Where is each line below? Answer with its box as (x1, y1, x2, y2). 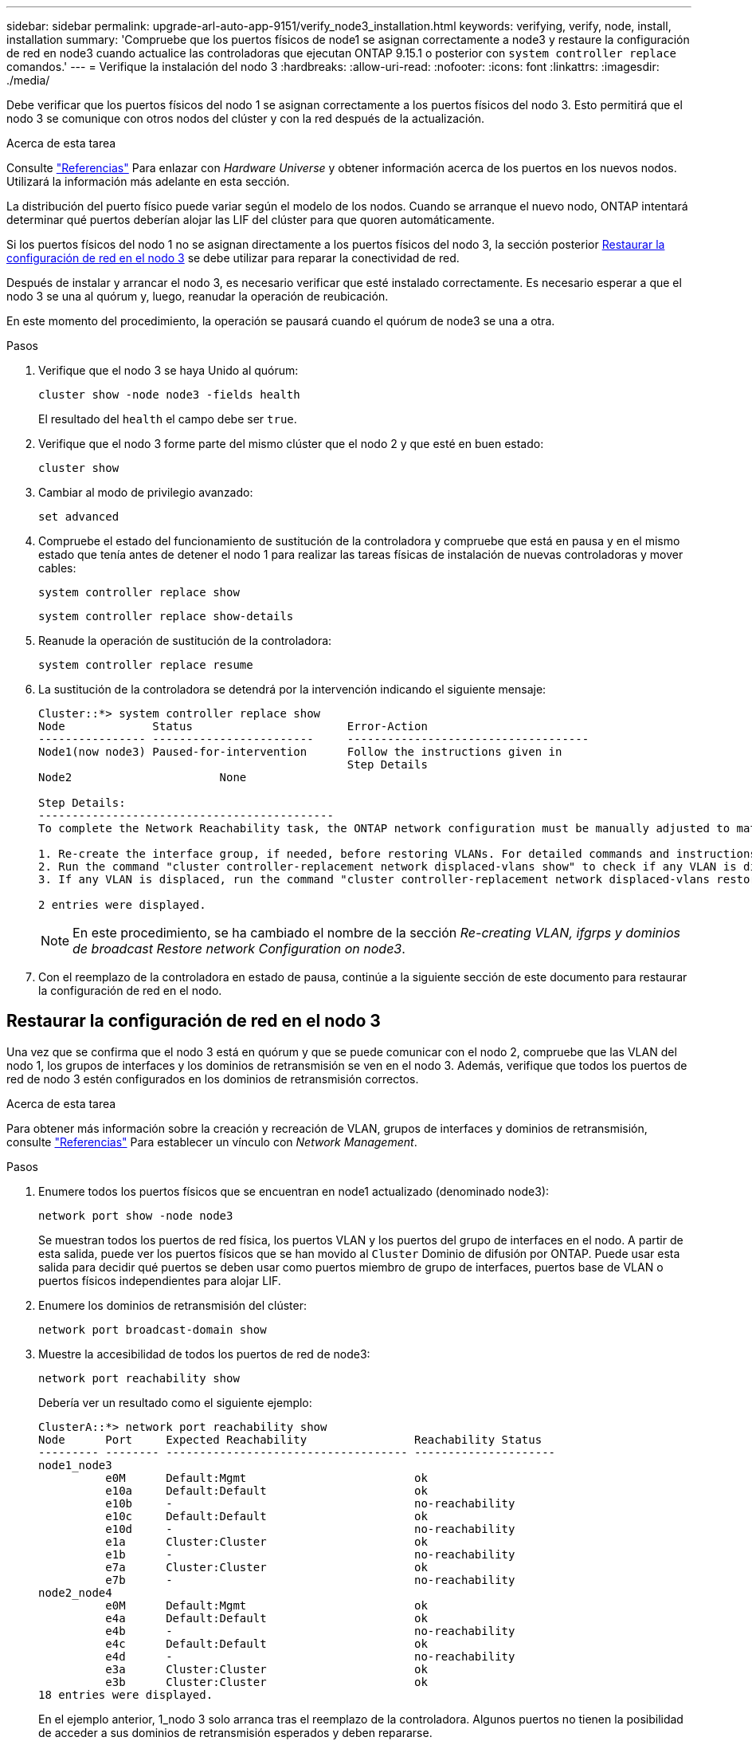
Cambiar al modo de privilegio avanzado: (38, 485, 253, 499)
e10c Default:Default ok (105, 1509, 428, 1523)
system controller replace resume (38, 658, 253, 671)
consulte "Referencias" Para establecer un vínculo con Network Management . (6, 1134, 417, 1149)
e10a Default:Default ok (105, 1484, 428, 1497)
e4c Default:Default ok (105, 1637, 428, 1650)
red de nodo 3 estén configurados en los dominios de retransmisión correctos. (6, 1071, 419, 1086)
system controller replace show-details (38, 610, 294, 623)
